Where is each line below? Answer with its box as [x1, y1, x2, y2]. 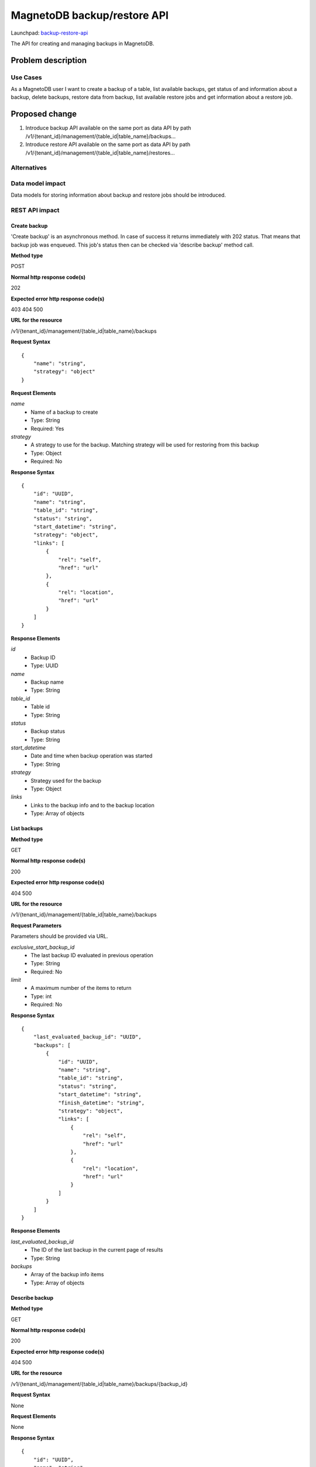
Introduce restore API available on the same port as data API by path [25, 141, 190, 148]
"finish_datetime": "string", [58, 1099, 145, 1106]
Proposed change [11, 109, 77, 119]
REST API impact [11, 206, 60, 214]
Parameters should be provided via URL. [11, 933, 108, 940]
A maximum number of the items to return [30, 985, 132, 992]
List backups [11, 825, 43, 832]
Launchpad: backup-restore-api [11, 29, 88, 36]
